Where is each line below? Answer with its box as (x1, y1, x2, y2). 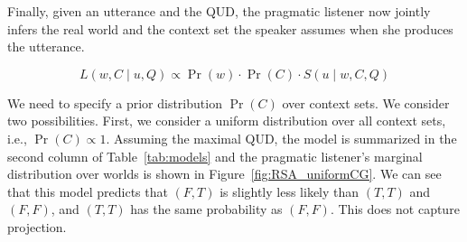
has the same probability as (130, 200, 283, 219)
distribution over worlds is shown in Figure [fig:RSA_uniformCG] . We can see (7, 164, 442, 183)
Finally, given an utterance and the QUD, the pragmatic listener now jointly (7, 2, 431, 20)
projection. (7, 217, 67, 236)
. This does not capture (330, 200, 460, 219)
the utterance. (7, 37, 85, 56)
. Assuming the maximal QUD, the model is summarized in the (106, 128, 457, 147)
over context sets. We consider (282, 93, 450, 112)
